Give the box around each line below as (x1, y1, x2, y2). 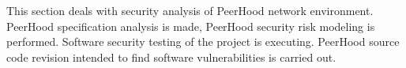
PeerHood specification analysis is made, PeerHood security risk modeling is (6, 17, 375, 34)
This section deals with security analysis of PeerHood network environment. (6, 2, 374, 18)
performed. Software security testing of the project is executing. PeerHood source (6, 33, 400, 50)
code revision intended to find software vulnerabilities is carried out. (6, 48, 336, 65)
